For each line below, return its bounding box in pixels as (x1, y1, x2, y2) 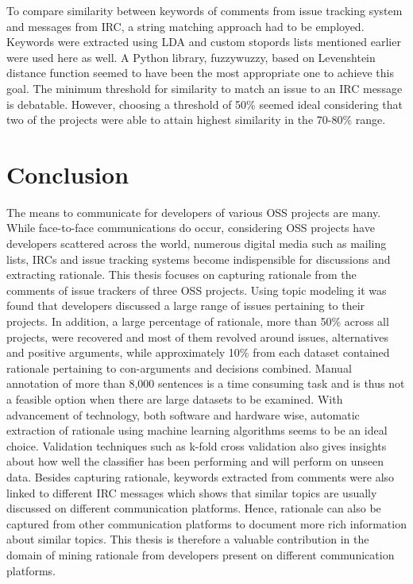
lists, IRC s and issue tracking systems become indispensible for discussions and (6, 250, 391, 267)
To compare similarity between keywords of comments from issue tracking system (6, 2, 403, 18)
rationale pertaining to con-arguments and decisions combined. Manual (6, 359, 352, 376)
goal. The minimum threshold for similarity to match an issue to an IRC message (6, 79, 403, 96)
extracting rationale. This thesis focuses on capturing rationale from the (6, 266, 357, 283)
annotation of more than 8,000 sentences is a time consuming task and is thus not (6, 375, 405, 392)
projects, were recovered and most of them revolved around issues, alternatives (6, 328, 388, 345)
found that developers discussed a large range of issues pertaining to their (6, 297, 365, 314)
